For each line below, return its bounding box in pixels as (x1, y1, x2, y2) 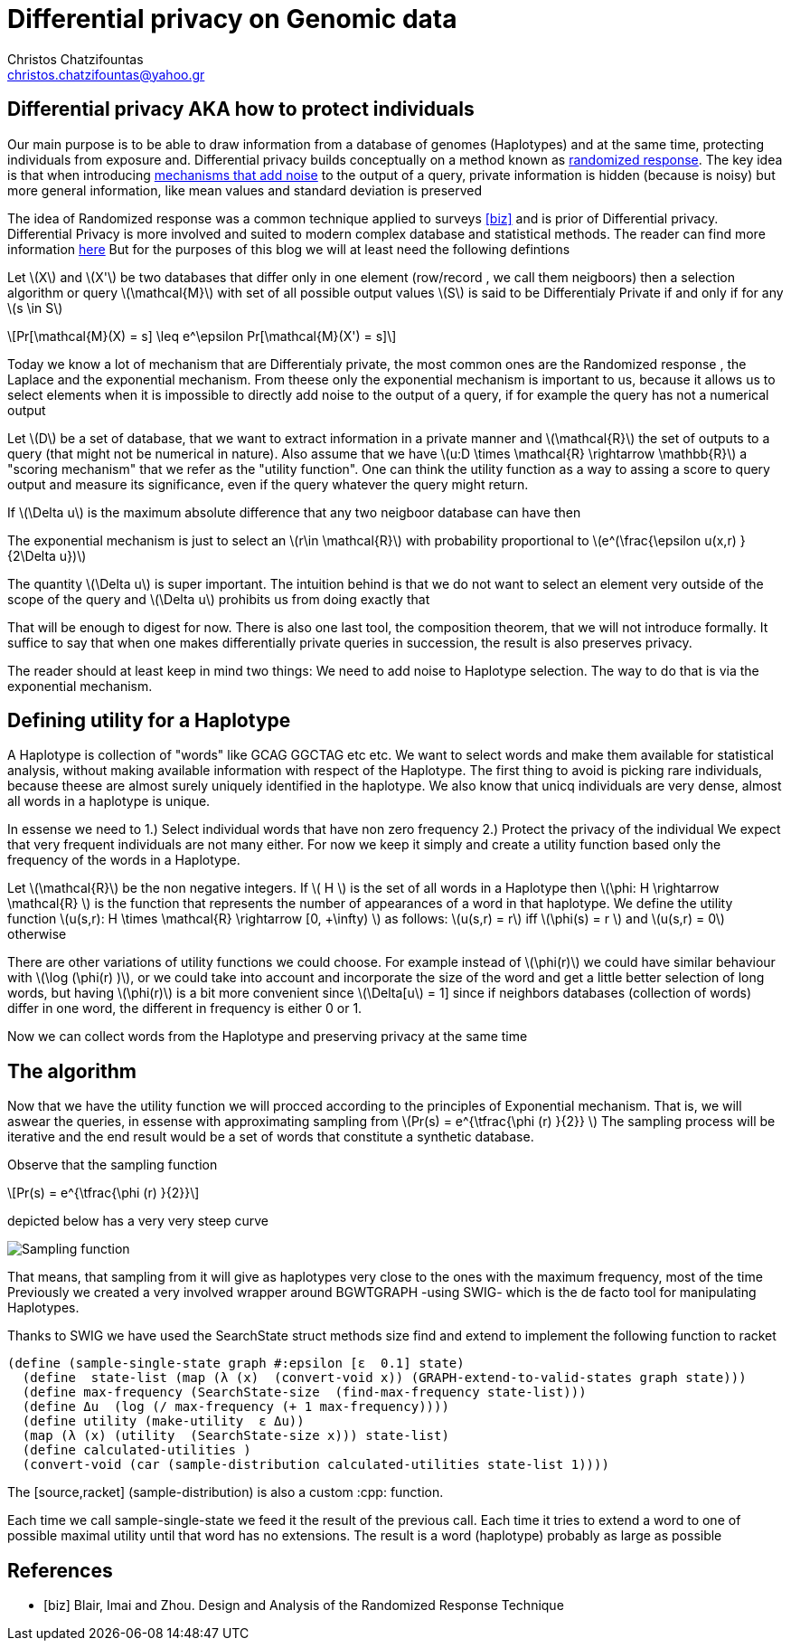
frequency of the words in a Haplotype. (7, 852, 240, 868)
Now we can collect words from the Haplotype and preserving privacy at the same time (7, 1028, 528, 1045)
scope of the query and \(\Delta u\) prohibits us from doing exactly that (7, 591, 430, 607)
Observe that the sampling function (7, 1157, 218, 1173)
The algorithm (7, 1059, 137, 1083)
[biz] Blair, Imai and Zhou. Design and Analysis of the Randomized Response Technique (43, 1597, 564, 1614)
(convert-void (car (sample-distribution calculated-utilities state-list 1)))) (22, 1457, 609, 1473)
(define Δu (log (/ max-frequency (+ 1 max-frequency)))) (22, 1399, 449, 1415)
